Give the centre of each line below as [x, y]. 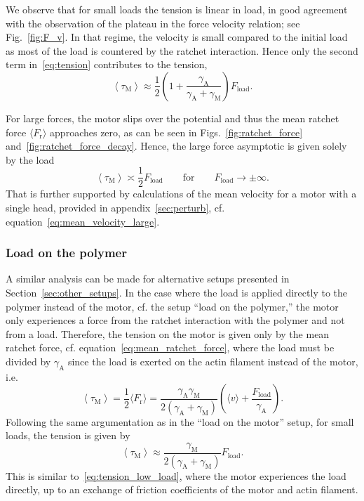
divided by [28, 361]
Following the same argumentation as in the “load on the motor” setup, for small [180, 421]
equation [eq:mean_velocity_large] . [83, 221]
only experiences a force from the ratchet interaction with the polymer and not [175, 320]
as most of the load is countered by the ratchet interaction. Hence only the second [182, 50]
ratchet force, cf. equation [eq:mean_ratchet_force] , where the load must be [170, 347]
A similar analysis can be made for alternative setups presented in [148, 279]
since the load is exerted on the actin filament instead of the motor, [213, 361]
